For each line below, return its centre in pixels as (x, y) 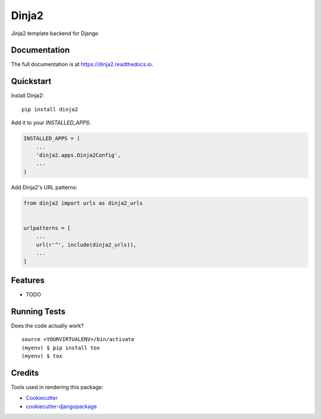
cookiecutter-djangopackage (62, 406)
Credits (25, 373)
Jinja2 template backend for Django (55, 33)
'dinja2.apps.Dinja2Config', (78, 155)
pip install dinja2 (50, 109)
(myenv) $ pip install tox (61, 348)
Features (28, 280)
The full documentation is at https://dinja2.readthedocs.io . (82, 64)
